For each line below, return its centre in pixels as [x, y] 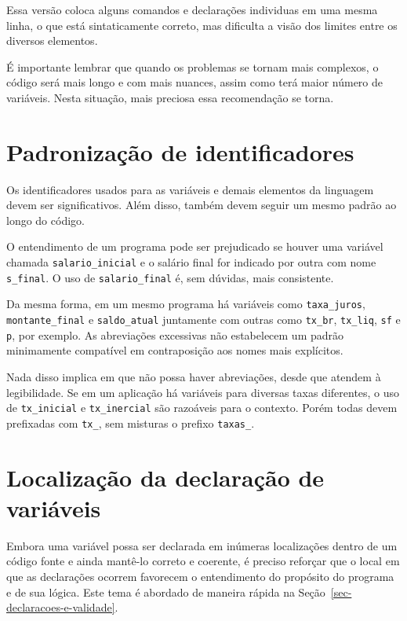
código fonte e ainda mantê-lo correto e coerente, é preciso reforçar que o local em [203, 561]
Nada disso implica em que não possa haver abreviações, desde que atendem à [194, 376]
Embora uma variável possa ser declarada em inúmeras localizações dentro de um [202, 545]
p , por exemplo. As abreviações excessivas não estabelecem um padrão [175, 334]
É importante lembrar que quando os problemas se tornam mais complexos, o [193, 66]
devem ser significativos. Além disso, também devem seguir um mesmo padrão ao [202, 205]
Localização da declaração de [165, 477]
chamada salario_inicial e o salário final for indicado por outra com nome [191, 262]
